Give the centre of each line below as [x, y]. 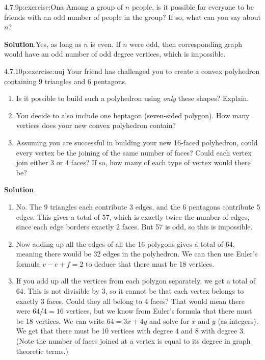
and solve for [169, 320]
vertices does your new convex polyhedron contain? [96, 125]
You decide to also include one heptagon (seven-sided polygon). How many [133, 115]
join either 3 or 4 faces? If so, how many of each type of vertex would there [133, 162]
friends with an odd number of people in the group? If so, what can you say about [132, 17]
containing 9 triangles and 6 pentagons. [65, 81]
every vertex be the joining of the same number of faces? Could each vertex [134, 152]
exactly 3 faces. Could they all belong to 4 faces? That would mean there [130, 301]
